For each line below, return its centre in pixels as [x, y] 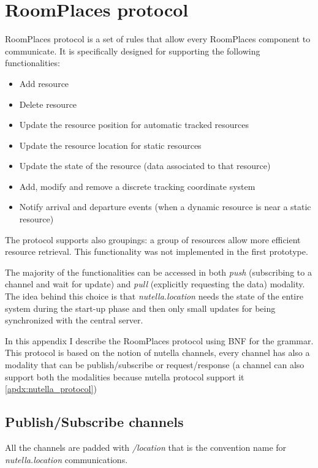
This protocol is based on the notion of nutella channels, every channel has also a [157, 353]
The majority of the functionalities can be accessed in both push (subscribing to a [158, 272]
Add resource [44, 83]
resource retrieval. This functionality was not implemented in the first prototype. [157, 251]
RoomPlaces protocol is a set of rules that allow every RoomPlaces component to [158, 39]
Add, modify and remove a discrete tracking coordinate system [137, 186]
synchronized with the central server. [74, 320]
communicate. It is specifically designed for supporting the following [133, 51]
